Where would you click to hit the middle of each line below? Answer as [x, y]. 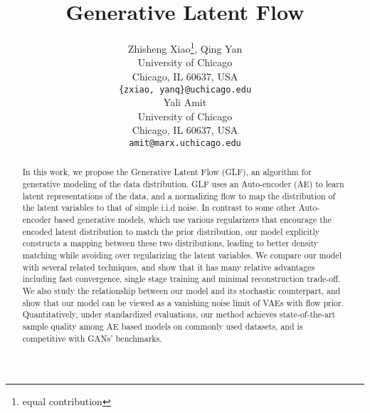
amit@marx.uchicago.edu [185, 143]
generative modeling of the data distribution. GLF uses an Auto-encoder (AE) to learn [183, 184]
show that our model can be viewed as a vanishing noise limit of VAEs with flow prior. [183, 302]
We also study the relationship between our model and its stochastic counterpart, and [181, 291]
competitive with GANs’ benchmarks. [92, 338]
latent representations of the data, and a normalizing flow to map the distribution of [179, 195]
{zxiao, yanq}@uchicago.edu [185, 89]
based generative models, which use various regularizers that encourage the [192, 220]
